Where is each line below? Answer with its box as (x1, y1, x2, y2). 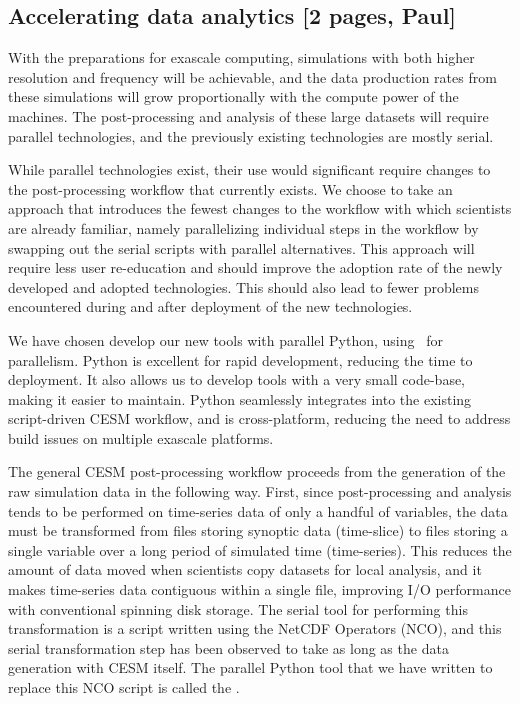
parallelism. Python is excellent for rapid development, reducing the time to (8, 349, 473, 370)
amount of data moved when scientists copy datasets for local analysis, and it (8, 559, 482, 580)
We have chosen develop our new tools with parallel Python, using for (8, 329, 443, 350)
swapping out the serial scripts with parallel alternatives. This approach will (8, 237, 475, 258)
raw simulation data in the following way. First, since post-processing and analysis (8, 481, 512, 502)
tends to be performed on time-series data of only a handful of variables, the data (8, 500, 508, 521)
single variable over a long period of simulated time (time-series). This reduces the (8, 539, 512, 560)
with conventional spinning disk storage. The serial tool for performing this (8, 598, 468, 619)
